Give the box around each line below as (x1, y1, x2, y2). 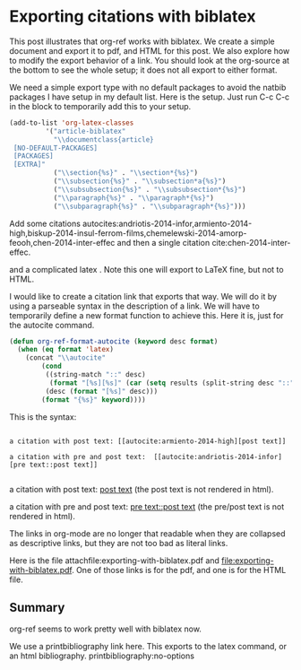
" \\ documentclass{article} (53, 135, 154, 144)
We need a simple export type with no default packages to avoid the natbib (9, 82, 287, 92)
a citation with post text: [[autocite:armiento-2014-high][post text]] (9, 437, 287, 446)
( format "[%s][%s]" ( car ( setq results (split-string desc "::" (48, 379, 295, 387)
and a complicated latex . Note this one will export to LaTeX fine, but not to (9, 264, 284, 274)
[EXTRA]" (13, 160, 47, 170)
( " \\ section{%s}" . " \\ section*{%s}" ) (53, 169, 199, 178)
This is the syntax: (9, 411, 77, 422)
